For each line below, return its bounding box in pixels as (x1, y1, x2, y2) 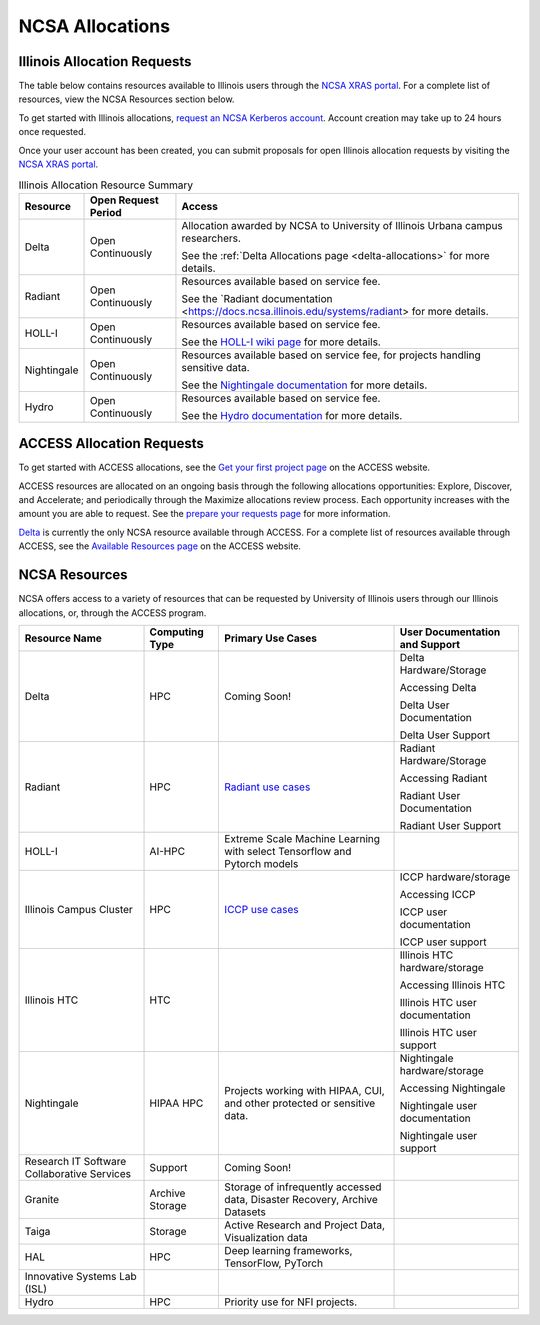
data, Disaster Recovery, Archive (224, 1192, 379, 1206)
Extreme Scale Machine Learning (224, 831, 380, 845)
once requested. (18, 126, 87, 138)
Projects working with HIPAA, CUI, (224, 1083, 385, 1097)
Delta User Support (399, 728, 491, 742)
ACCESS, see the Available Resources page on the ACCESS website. (18, 540, 302, 552)
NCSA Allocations (18, 15, 170, 37)
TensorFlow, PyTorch (224, 1256, 324, 1270)
